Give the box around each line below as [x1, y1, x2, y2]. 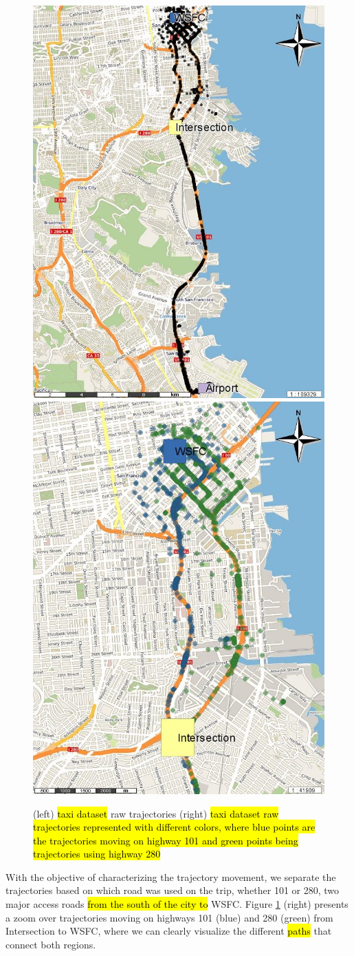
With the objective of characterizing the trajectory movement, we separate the [5, 869, 336, 884]
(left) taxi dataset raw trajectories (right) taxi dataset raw [33, 806, 279, 820]
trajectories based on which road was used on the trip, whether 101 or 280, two [5, 883, 340, 897]
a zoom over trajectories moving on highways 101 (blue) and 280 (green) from [5, 910, 333, 924]
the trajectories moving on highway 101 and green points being [33, 833, 298, 847]
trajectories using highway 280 [33, 846, 161, 861]
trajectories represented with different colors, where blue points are [33, 820, 316, 834]
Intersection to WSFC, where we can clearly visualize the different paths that [5, 924, 332, 938]
